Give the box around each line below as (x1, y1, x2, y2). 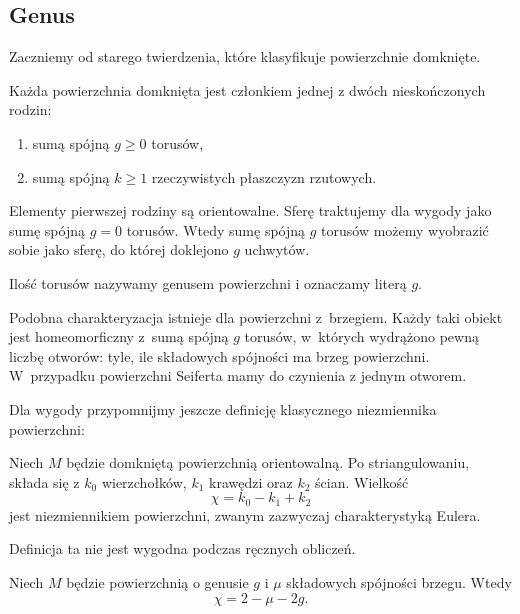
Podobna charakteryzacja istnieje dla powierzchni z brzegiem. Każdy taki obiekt (9, 306, 503, 327)
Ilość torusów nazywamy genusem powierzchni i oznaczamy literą (9, 272, 407, 293)
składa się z (9, 471, 80, 492)
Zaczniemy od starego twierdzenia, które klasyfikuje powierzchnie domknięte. (9, 46, 481, 67)
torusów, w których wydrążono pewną (244, 326, 479, 347)
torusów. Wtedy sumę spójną (126, 219, 306, 240)
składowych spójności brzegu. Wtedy (286, 571, 512, 592)
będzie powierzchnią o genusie (66, 571, 249, 592)
